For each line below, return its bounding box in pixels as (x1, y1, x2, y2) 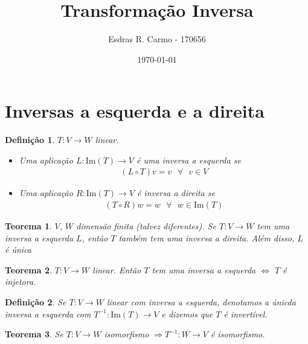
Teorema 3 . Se (5, 328, 63, 340)
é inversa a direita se (137, 186, 215, 199)
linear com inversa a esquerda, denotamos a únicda (106, 296, 296, 308)
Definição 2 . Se (5, 296, 66, 308)
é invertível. (223, 307, 268, 320)
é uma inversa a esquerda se (136, 153, 241, 166)
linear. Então (92, 263, 141, 276)
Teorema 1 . (5, 220, 52, 232)
